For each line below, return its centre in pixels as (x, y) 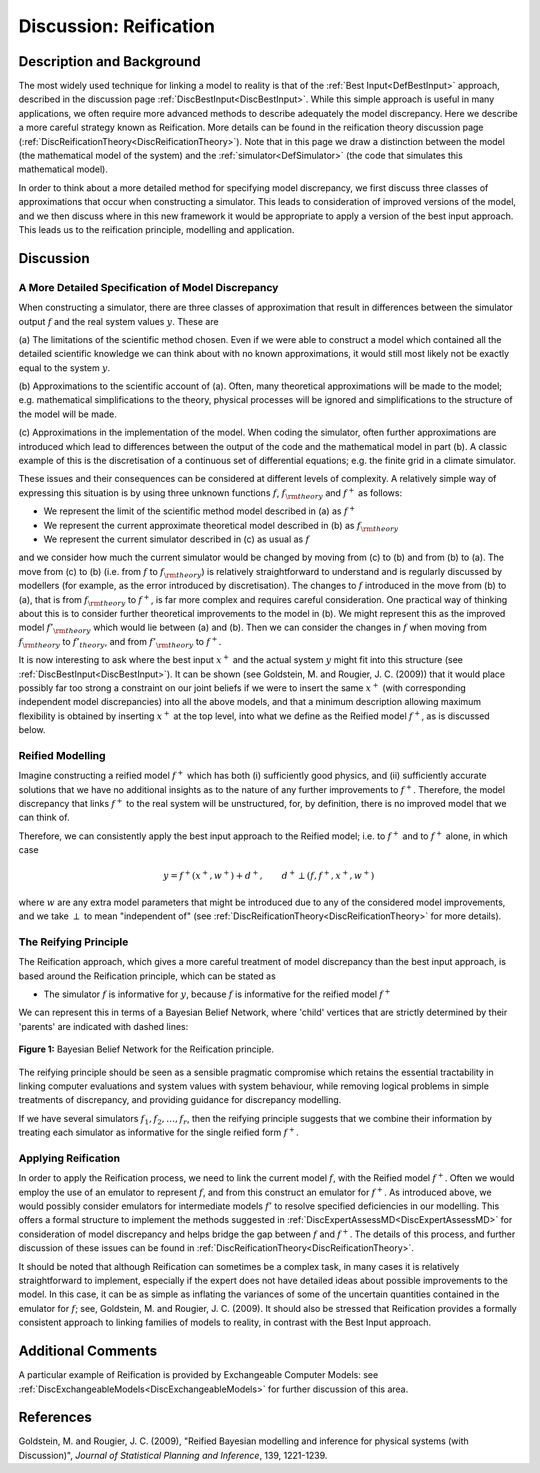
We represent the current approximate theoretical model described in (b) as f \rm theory (221, 526)
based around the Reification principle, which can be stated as (147, 976)
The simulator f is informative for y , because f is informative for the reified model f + (217, 993)
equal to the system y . (64, 367)
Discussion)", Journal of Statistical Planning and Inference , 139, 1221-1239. (173, 1455)
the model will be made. (67, 414)
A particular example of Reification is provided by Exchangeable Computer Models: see (198, 1375)
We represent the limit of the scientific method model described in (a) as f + (199, 510)
